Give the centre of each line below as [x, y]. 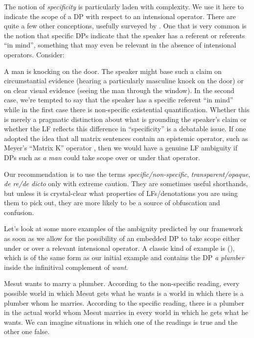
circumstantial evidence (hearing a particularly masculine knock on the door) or [124, 81]
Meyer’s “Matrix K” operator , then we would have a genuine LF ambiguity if [121, 148]
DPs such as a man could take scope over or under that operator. [102, 157]
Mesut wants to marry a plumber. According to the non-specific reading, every [122, 283]
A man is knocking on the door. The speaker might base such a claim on [113, 71]
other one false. [27, 331]
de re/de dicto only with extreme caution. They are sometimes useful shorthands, [126, 183]
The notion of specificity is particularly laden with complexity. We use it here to [124, 6]
